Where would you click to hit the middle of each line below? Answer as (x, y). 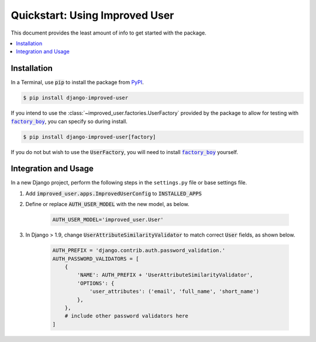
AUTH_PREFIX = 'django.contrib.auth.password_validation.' (139, 251)
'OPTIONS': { (96, 283)
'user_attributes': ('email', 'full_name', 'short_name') (174, 292)
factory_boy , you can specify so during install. (69, 121)
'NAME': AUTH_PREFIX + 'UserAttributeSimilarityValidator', (165, 275)
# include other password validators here (126, 316)
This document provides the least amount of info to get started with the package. (109, 33)
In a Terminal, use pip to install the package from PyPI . (77, 83)
